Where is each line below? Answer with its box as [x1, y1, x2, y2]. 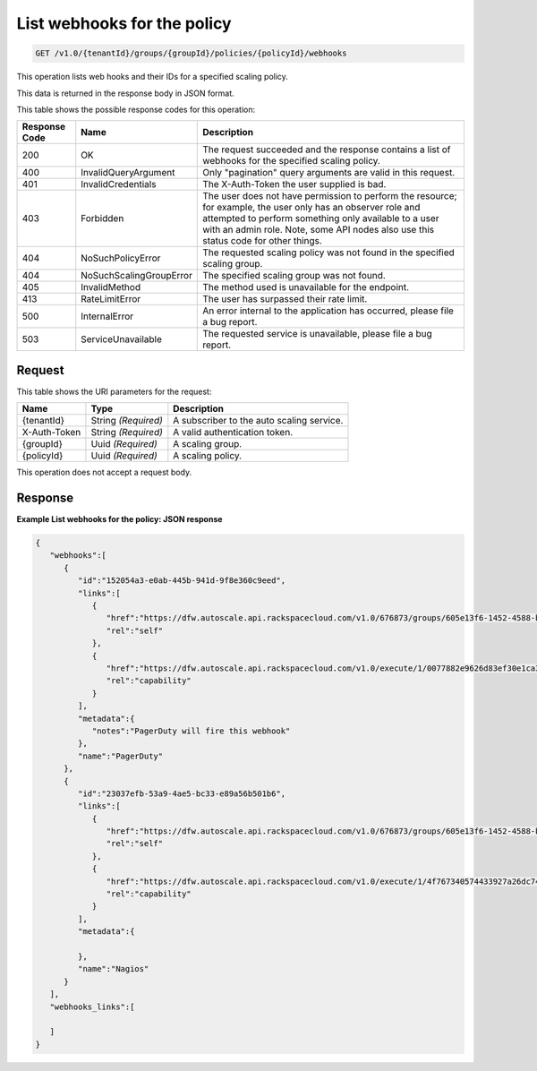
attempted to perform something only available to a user [202, 212, 439, 225]
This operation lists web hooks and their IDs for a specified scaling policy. [16, 72, 288, 82]
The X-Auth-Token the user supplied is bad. [202, 178, 387, 191]
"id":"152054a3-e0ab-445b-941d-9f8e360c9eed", [77, 576, 286, 586]
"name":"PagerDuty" [77, 750, 164, 761]
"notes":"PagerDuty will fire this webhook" [91, 725, 291, 736]
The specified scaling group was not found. [202, 270, 387, 282]
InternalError [81, 310, 134, 322]
